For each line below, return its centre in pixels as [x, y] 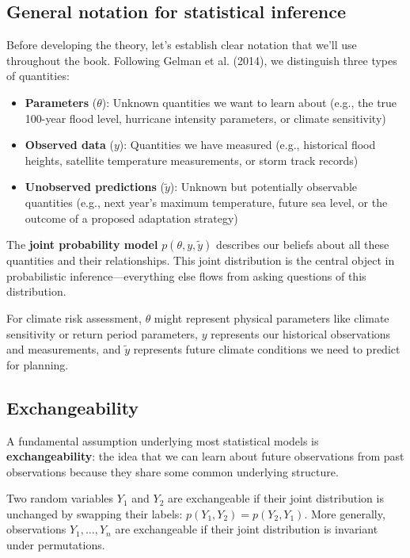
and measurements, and [64, 349]
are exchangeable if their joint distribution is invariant [247, 529]
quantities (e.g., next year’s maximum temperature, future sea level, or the [206, 202]
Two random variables [60, 498]
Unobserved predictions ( [95, 187]
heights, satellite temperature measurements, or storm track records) [192, 160]
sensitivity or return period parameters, [102, 333]
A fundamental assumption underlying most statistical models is [163, 440]
